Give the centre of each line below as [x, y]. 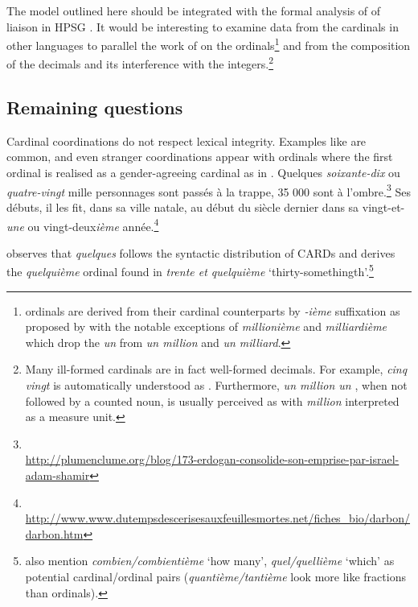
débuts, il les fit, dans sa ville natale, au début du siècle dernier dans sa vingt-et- [206, 206]
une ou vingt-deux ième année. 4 [83, 225]
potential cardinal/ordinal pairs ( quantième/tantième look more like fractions [215, 576]
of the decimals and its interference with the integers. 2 [140, 63]
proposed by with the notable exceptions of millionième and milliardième [206, 326]
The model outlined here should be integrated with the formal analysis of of [194, 10]
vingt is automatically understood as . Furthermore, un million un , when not [216, 384]
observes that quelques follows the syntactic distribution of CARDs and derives [201, 252]
